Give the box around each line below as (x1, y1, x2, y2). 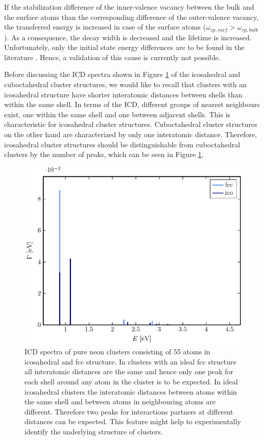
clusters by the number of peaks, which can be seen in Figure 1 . (4, 149, 204, 160)
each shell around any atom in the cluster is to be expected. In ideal (25, 376, 238, 387)
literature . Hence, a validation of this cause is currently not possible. (4, 51, 221, 62)
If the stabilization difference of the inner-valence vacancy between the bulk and (4, 2, 254, 12)
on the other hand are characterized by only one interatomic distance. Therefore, (4, 128, 257, 139)
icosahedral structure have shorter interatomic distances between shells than (4, 89, 243, 99)
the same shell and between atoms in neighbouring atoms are (25, 396, 216, 407)
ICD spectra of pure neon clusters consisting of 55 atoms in (25, 346, 210, 357)
